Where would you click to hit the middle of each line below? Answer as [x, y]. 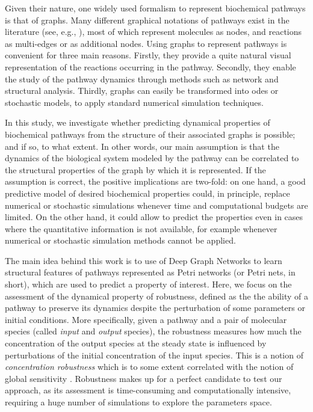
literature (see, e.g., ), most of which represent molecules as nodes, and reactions [153, 32]
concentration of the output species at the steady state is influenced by [136, 343]
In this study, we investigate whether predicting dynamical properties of [138, 122]
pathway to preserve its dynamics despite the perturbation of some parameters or [155, 308]
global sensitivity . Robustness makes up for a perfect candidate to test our [144, 378]
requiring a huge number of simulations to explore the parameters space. [138, 402]
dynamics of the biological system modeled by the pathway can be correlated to [152, 158]
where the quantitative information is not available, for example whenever [141, 228]
